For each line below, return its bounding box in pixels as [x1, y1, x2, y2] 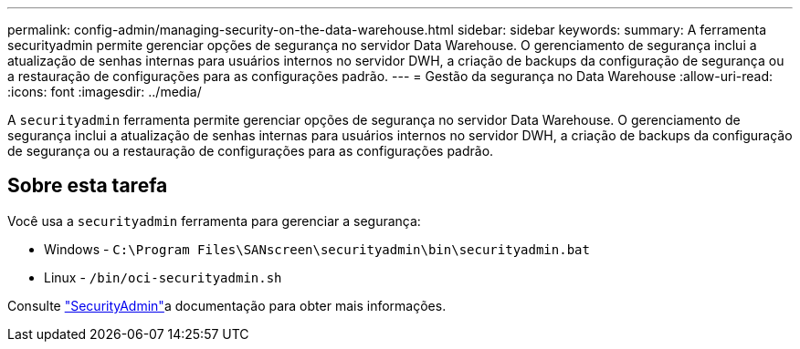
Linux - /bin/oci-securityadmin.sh [44, 269, 282, 285]
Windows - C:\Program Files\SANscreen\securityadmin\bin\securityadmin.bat [44, 241, 590, 257]
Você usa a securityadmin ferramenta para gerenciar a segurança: [7, 212, 421, 229]
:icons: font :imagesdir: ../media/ [7, 84, 202, 99]
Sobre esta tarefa [7, 174, 168, 198]
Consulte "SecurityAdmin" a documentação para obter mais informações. [7, 297, 447, 313]
